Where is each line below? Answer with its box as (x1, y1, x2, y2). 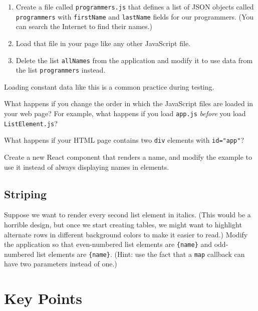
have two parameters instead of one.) (4, 258, 117, 269)
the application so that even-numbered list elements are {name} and (4, 239, 212, 249)
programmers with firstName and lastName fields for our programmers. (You (16, 11, 254, 22)
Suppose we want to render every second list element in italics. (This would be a (4, 209, 251, 220)
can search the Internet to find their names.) (16, 21, 152, 32)
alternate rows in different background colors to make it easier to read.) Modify (4, 229, 248, 239)
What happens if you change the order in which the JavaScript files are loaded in (4, 98, 253, 109)
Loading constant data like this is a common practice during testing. (4, 81, 214, 92)
